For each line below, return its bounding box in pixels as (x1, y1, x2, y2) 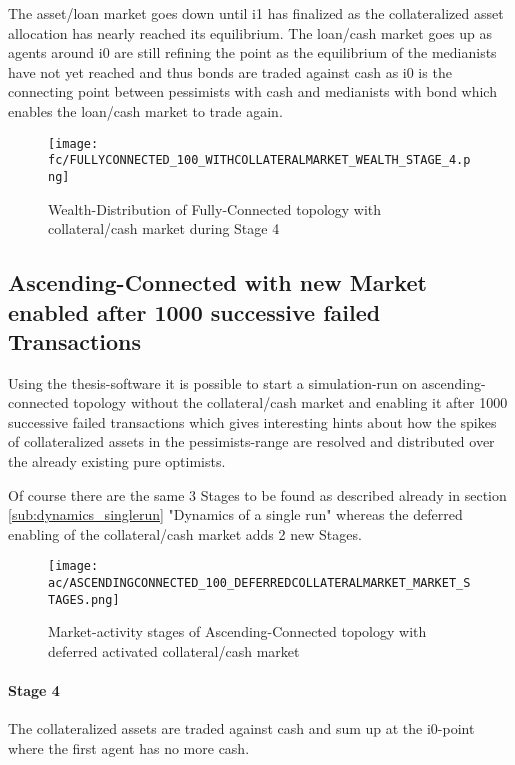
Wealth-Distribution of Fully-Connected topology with (48, 198, 382, 219)
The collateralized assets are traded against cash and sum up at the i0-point (8, 718, 475, 739)
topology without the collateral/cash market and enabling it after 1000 (73, 392, 508, 413)
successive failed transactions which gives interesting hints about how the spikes (8, 411, 497, 432)
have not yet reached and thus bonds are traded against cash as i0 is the (8, 61, 452, 82)
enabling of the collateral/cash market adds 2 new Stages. (8, 523, 362, 544)
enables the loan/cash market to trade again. (8, 100, 283, 121)
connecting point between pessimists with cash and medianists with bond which (8, 81, 497, 102)
